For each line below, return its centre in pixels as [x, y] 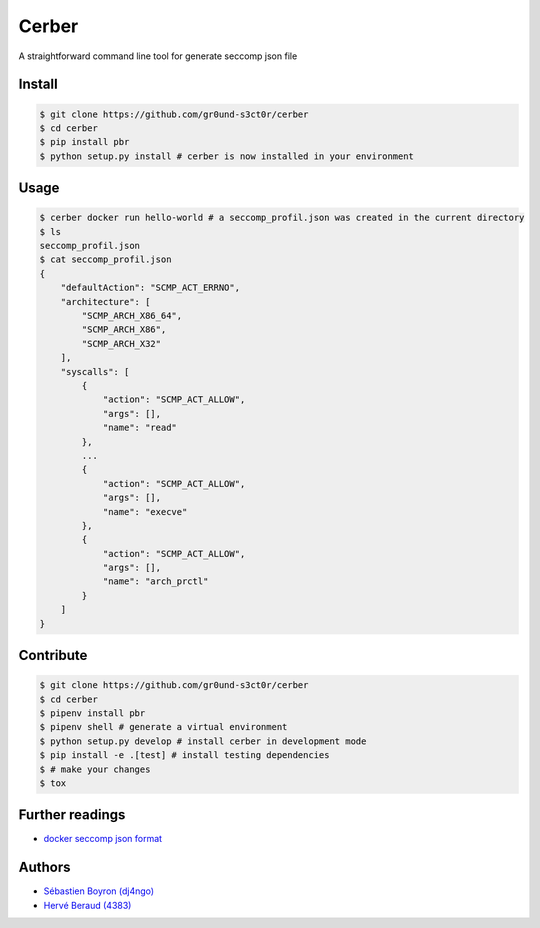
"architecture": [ [105, 301]
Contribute [53, 655]
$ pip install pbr [84, 142]
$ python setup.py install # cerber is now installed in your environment [227, 156]
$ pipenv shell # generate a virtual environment [163, 727]
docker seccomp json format [103, 839]
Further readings [72, 815]
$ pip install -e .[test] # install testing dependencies [184, 755]
